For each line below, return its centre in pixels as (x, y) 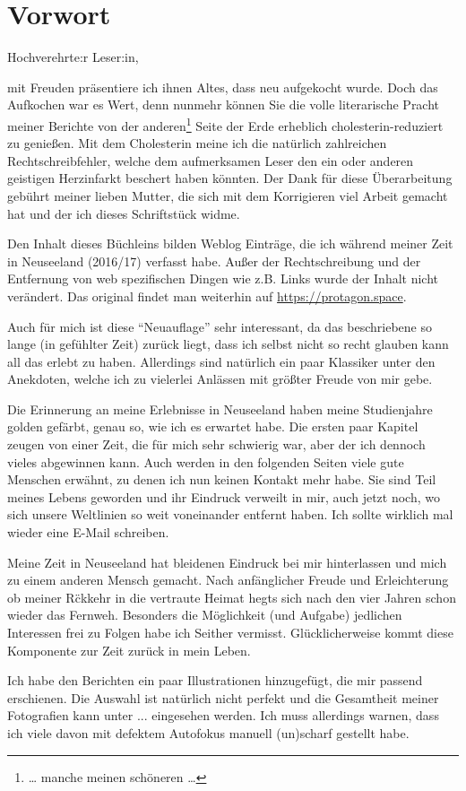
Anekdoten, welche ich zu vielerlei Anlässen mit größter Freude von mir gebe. (220, 379)
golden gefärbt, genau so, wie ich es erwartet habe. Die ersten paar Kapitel (213, 426)
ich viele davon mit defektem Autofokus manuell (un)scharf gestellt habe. (208, 732)
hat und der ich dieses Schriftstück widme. (124, 213)
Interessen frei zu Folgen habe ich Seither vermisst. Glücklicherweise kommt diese (230, 632)
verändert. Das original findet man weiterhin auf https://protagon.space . (207, 296)
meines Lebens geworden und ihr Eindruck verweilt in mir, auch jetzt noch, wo (224, 496)
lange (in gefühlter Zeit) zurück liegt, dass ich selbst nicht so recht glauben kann (228, 344)
